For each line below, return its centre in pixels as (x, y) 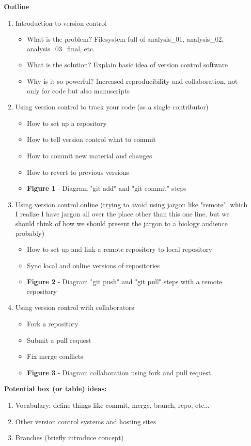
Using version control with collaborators (75, 307)
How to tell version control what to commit (91, 139)
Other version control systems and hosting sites (86, 421)
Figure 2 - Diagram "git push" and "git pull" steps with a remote (125, 282)
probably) (30, 233)
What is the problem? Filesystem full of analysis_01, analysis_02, (125, 39)
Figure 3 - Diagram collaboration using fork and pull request (119, 372)
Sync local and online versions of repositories (93, 265)
